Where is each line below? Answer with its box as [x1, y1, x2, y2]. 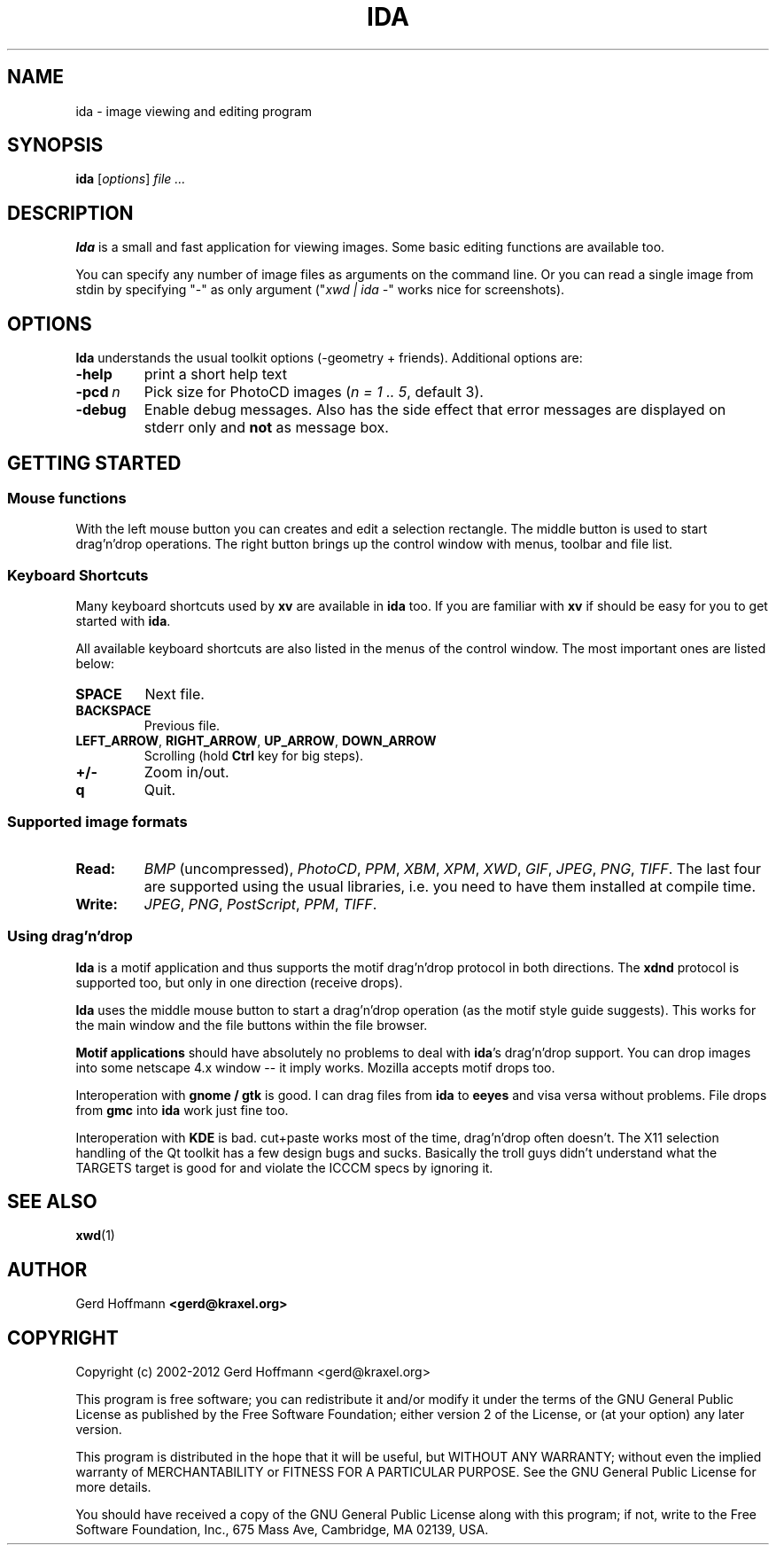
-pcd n [75, 383, 120, 402]
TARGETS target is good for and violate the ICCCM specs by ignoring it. [75, 1159, 493, 1175]
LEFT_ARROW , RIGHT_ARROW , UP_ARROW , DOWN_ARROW [75, 733, 437, 749]
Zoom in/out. [144, 763, 229, 782]
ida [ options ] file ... [75, 171, 186, 187]
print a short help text [144, 365, 288, 384]
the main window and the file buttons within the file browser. [75, 1017, 428, 1033]
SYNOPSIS [7, 134, 104, 157]
